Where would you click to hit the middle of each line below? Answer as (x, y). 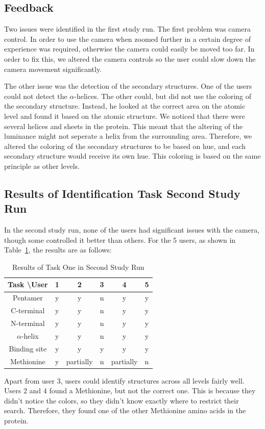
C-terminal (28, 310)
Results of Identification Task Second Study (122, 193)
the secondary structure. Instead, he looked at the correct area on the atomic (125, 106)
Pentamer (28, 298)
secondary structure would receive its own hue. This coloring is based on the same (132, 156)
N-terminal (28, 323)
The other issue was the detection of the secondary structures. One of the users (128, 86)
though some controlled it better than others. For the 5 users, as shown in (120, 239)
